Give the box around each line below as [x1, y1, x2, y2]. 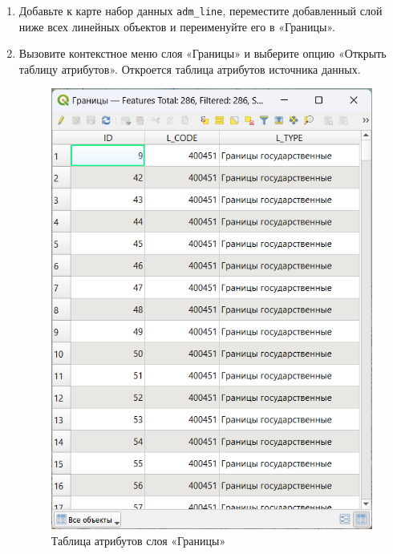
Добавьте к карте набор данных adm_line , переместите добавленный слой [18, 2, 383, 18]
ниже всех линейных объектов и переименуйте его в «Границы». [18, 18, 335, 34]
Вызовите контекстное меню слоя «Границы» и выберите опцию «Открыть [18, 45, 387, 62]
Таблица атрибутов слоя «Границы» [51, 532, 226, 548]
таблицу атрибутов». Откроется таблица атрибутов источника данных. [18, 60, 361, 77]
